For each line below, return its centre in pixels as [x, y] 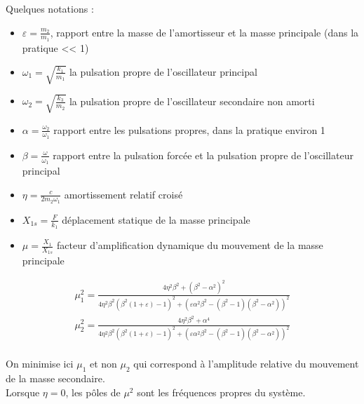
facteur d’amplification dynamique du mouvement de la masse [190, 245]
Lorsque [23, 392]
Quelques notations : [50, 8]
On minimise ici [40, 364]
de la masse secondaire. [55, 378]
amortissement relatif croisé [123, 194]
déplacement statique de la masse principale [156, 219]
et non [103, 364]
